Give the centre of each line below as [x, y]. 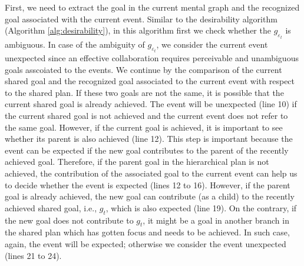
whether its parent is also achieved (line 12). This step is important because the [149, 139]
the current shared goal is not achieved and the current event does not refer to [146, 116]
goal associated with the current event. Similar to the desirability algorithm [141, 19]
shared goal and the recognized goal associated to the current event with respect [150, 81]
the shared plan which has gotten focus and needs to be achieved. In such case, [147, 232]
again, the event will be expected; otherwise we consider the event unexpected [146, 243]
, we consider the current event [212, 44]
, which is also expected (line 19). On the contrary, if [201, 207]
